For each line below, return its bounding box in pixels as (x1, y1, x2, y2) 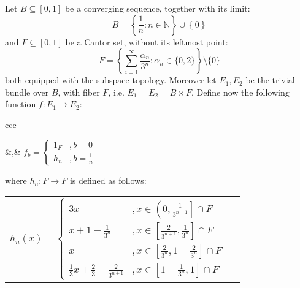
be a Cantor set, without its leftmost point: (65, 35, 228, 48)
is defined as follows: (69, 173, 147, 186)
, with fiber (58, 85, 100, 98)
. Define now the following (191, 85, 290, 98)
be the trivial (245, 74, 295, 86)
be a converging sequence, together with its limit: (64, 2, 250, 14)
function (5, 97, 36, 110)
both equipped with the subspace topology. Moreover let (5, 74, 217, 86)
